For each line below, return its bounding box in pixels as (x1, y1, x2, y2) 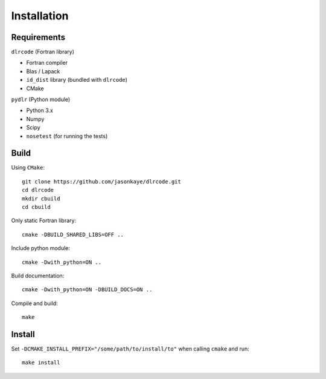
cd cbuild (22, 203, 51, 211)
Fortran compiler (26, 59, 68, 67)
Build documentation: (11, 272, 65, 279)
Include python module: (11, 245, 71, 252)
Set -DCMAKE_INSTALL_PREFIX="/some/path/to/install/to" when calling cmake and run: (11, 345, 250, 352)
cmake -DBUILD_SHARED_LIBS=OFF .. (22, 231, 124, 238)
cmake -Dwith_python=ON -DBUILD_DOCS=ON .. (22, 286, 153, 293)
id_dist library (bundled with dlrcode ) (26, 76, 128, 84)
